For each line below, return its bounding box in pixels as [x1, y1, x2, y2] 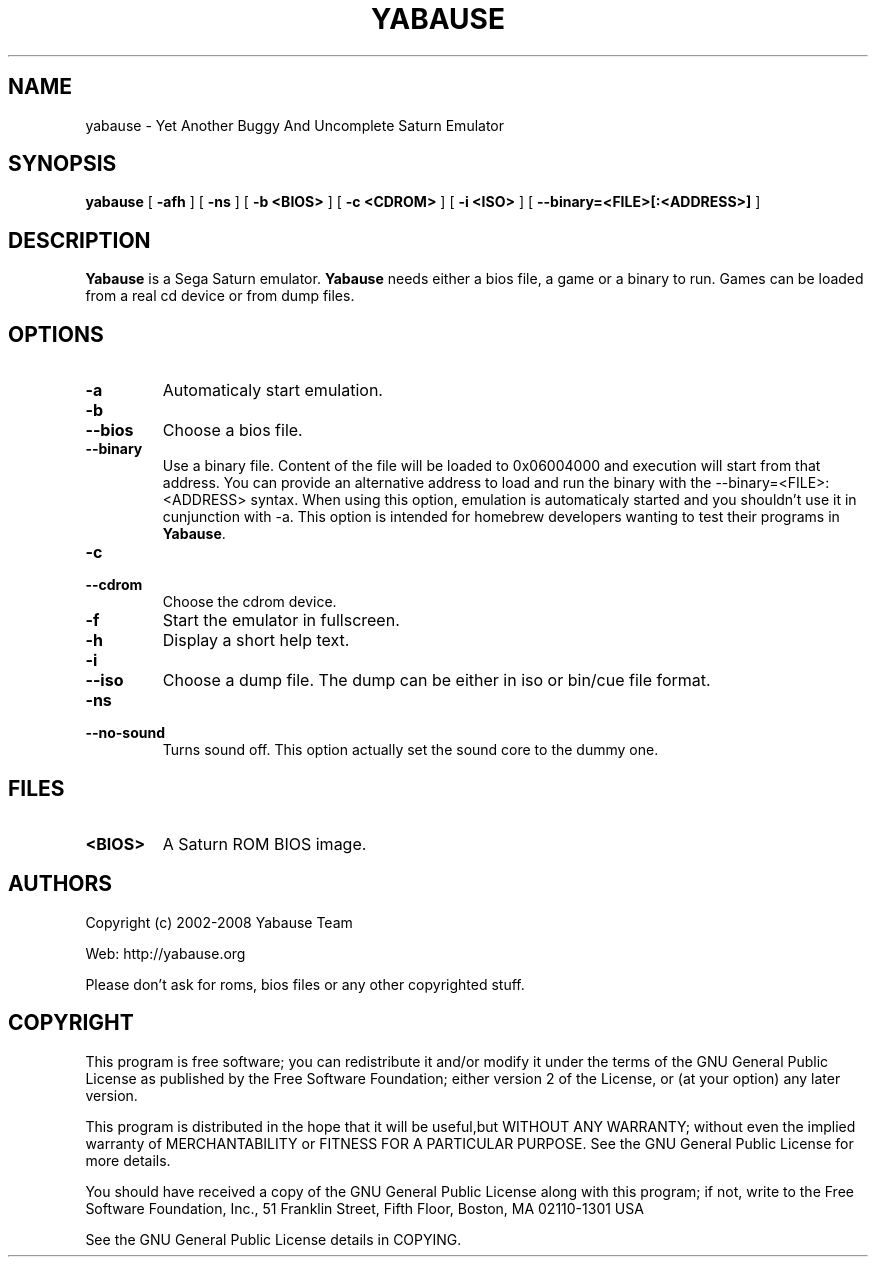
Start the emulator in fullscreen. [162, 610, 400, 631]
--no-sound [85, 724, 166, 742]
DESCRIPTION [8, 227, 151, 253]
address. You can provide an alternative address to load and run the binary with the [162, 474, 712, 492]
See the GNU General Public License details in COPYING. [85, 1230, 462, 1248]
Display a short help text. [162, 630, 350, 651]
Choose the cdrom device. [162, 593, 337, 611]
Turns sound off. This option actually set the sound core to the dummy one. [162, 741, 659, 759]
